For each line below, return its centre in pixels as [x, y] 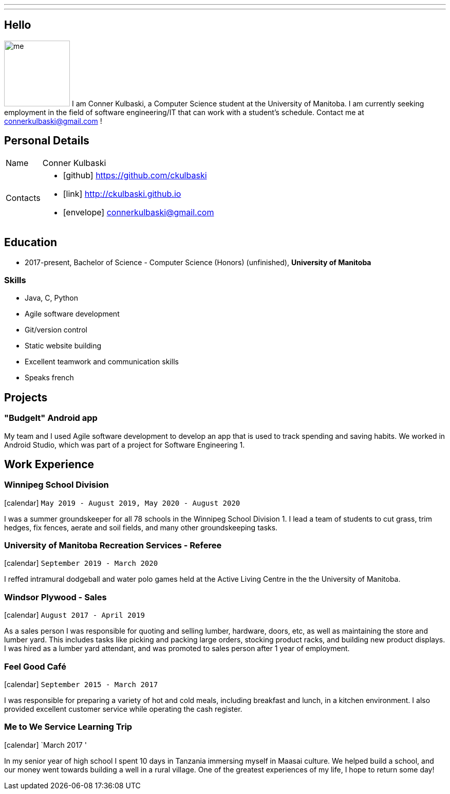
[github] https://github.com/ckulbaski [135, 175]
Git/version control [56, 330]
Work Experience [49, 464]
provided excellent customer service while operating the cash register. [123, 709]
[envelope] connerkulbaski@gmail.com [138, 212]
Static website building [63, 346]
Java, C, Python [52, 298]
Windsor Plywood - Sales [55, 597]
